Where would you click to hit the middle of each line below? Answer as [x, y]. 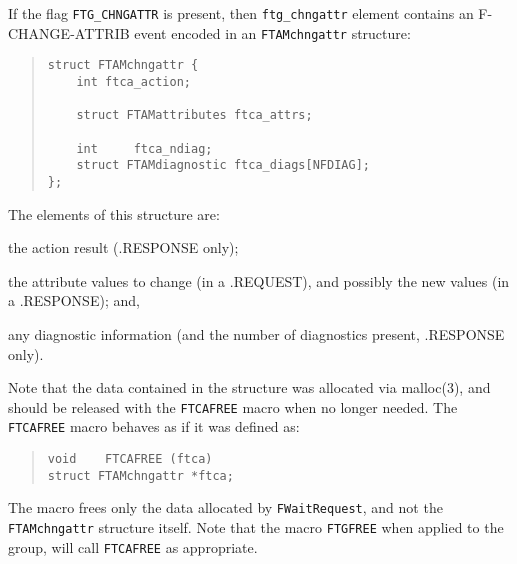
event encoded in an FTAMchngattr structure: [272, 32]
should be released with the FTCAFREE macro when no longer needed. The [233, 406]
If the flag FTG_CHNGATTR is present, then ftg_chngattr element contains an [241, 13]
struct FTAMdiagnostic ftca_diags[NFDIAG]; [223, 165]
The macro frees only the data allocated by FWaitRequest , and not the [225, 507]
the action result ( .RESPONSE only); [123, 247]
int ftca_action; [133, 81]
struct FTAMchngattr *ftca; [140, 475]
